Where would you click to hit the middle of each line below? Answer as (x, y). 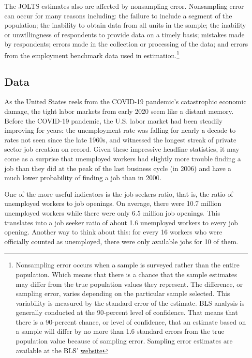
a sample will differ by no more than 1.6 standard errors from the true (120, 331)
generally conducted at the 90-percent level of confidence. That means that (127, 312)
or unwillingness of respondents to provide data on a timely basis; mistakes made (125, 34)
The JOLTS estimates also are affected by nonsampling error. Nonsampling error (124, 6)
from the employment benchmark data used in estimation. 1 (92, 54)
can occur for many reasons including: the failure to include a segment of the (118, 15)
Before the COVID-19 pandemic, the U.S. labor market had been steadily (113, 120)
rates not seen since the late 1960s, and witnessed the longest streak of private (120, 139)
